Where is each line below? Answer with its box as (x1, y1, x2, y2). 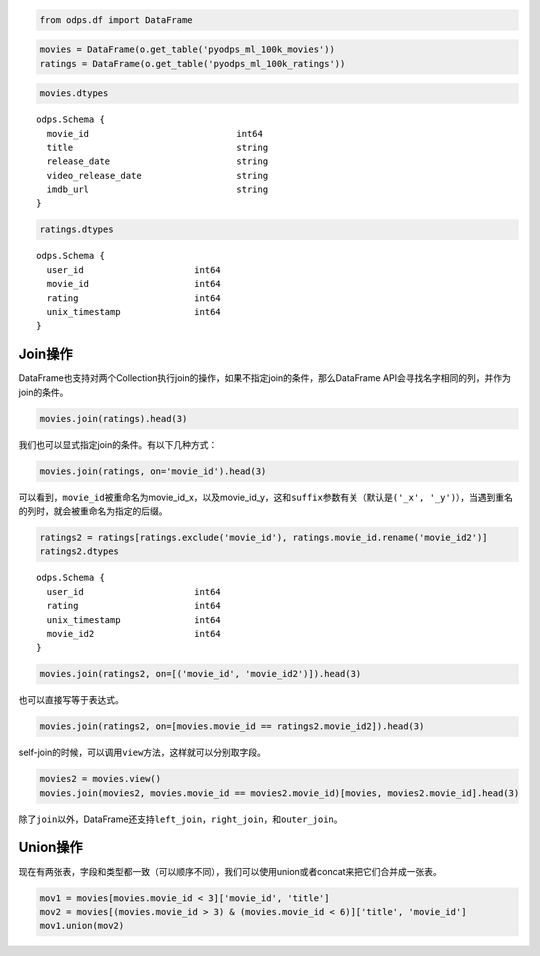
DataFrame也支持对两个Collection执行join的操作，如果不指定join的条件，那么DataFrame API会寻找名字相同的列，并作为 (18, 372, 512, 384)
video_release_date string (46, 170, 269, 181)
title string (46, 141, 269, 153)
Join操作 (18, 346, 73, 363)
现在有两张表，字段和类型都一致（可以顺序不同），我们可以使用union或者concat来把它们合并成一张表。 (18, 865, 442, 877)
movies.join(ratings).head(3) (39, 413, 188, 424)
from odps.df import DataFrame (39, 14, 194, 25)
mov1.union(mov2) (39, 920, 125, 932)
